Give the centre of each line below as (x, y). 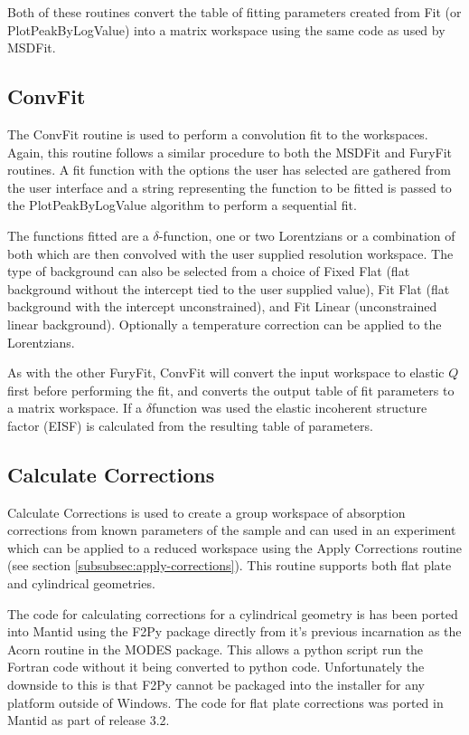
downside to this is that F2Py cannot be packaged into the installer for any (216, 685)
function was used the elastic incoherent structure (289, 408)
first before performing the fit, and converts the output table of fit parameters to (231, 390)
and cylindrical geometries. (81, 583)
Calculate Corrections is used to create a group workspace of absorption (206, 512)
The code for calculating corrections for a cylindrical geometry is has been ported (233, 613)
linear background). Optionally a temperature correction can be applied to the (225, 324)
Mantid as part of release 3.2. (89, 720)
